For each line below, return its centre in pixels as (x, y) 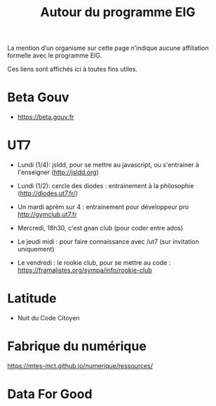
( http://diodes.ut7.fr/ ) (48, 193)
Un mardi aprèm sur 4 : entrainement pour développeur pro (103, 207)
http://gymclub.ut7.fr (47, 214)
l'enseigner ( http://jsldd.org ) (58, 172)
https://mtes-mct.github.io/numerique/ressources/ (80, 365)
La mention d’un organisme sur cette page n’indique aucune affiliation (108, 48)
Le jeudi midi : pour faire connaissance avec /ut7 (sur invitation (108, 242)
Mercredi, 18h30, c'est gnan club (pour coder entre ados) (100, 228)
